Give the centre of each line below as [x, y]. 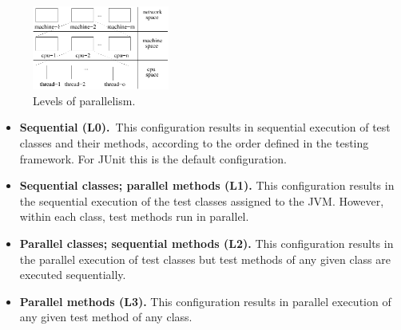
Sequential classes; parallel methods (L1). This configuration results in [207, 185]
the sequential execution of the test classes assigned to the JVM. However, [202, 200]
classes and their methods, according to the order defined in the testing [194, 143]
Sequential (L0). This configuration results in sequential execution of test [205, 127]
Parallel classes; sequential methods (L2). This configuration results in [206, 243]
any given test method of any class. [106, 317]
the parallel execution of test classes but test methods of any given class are [205, 259]
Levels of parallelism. [84, 100]
